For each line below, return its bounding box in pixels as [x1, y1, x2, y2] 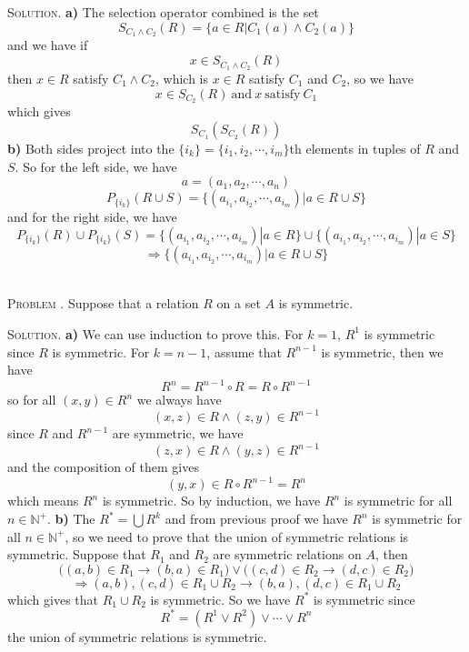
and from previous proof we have [165, 509, 348, 528]
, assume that [206, 342, 282, 361]
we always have [136, 390, 222, 409]
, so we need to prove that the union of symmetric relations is [65, 527, 409, 546]
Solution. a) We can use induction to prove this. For [7, 324, 304, 343]
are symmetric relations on [213, 545, 362, 564]
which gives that [7, 589, 99, 608]
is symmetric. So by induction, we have [102, 491, 321, 510]
